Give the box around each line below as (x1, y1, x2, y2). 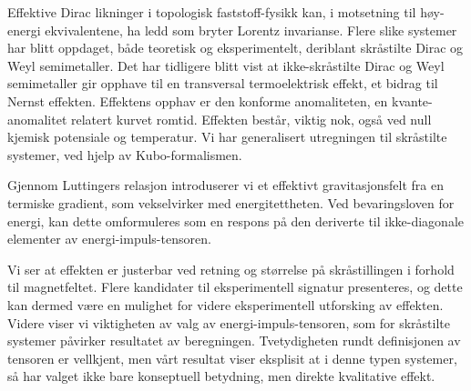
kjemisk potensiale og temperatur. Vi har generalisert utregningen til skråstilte (7, 127, 447, 146)
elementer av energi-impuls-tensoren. (7, 229, 211, 248)
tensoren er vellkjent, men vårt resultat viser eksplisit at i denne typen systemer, (7, 348, 457, 367)
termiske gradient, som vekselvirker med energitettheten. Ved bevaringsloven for (7, 193, 455, 212)
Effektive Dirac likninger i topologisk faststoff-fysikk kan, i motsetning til (7, 3, 416, 21)
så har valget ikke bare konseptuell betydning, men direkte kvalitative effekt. (7, 366, 435, 386)
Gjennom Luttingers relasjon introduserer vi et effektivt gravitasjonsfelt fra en (7, 175, 444, 195)
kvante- (392, 91, 433, 110)
